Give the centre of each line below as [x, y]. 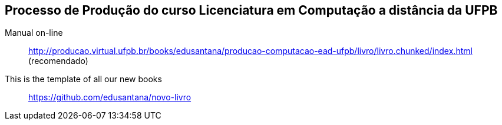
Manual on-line [34, 33]
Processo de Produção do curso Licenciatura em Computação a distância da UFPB [251, 10]
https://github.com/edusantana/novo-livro [110, 97]
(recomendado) [58, 61]
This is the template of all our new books [83, 79]
